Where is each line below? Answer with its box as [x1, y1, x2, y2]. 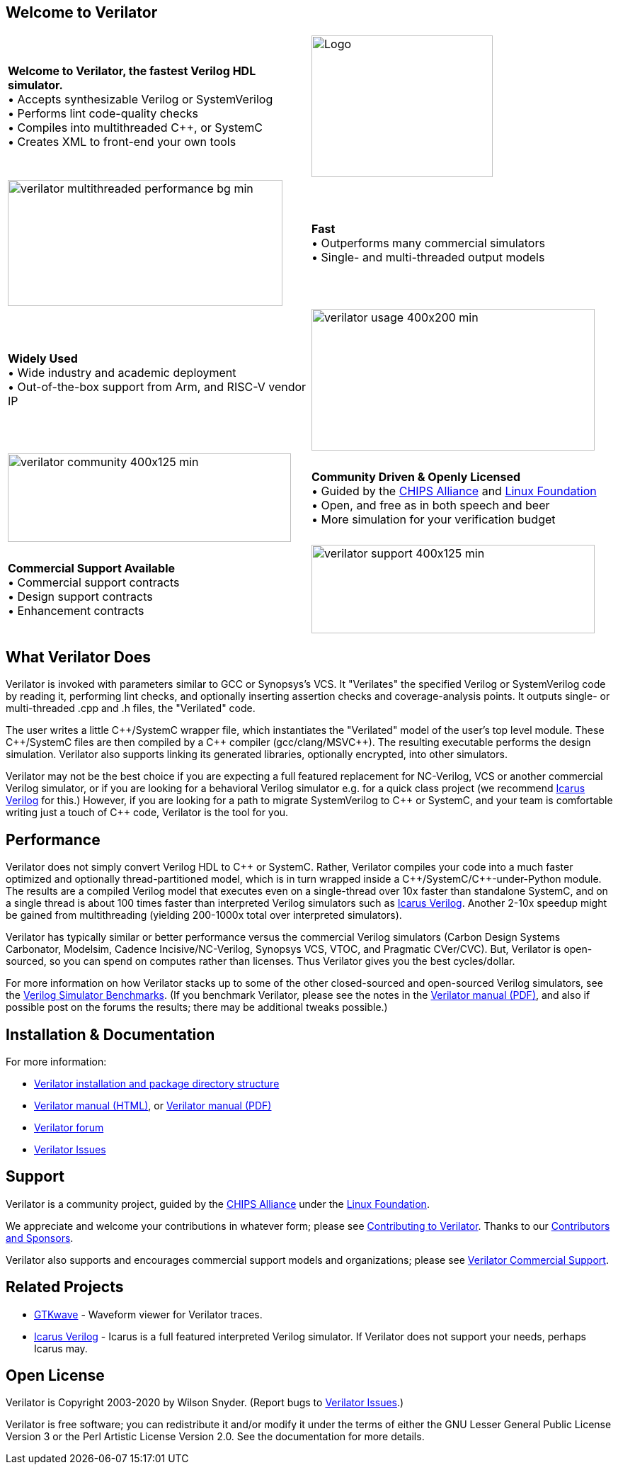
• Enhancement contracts [8, 603, 144, 618]
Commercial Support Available [8, 560, 176, 575]
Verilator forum [34, 1121, 104, 1133]
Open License [6, 1367, 105, 1385]
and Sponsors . [6, 1231, 74, 1244]
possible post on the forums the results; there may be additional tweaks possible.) [6, 1001, 388, 1014]
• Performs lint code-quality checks [8, 106, 198, 121]
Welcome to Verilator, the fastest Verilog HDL [8, 64, 256, 79]
